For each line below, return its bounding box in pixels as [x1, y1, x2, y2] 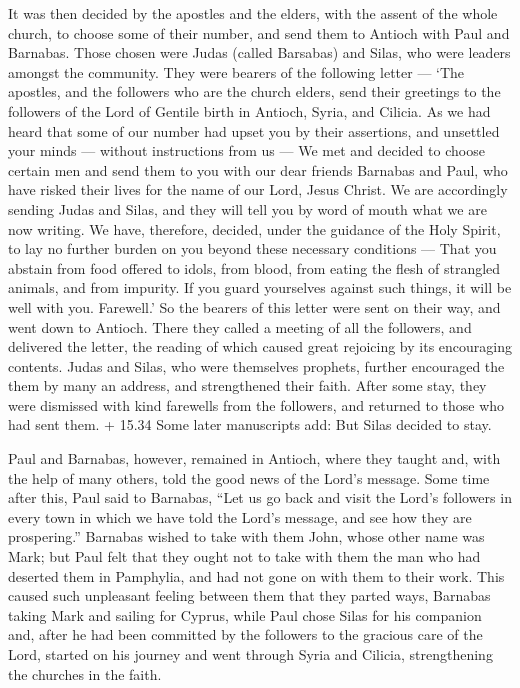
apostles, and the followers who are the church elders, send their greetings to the [8, 81, 501, 102]
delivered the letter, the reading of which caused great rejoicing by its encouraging [8, 336, 512, 357]
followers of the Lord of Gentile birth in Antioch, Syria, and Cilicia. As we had [8, 100, 491, 121]
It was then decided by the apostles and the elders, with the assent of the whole [8, 3, 498, 23]
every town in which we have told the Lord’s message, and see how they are [8, 506, 472, 527]
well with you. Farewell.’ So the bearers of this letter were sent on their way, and [8, 296, 501, 317]
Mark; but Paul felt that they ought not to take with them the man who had [8, 546, 481, 567]
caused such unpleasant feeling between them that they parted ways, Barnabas [8, 585, 491, 606]
